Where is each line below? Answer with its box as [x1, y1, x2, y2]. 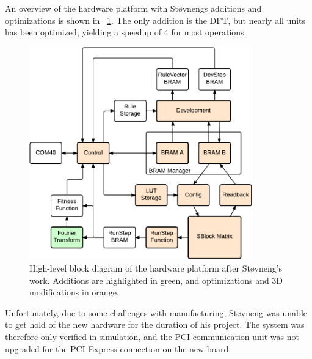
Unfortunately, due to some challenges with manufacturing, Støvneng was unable [5, 306, 308, 319]
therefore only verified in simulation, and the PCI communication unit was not [5, 330, 299, 342]
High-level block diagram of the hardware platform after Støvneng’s [29, 261, 283, 274]
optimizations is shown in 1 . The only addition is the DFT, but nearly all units [5, 13, 306, 26]
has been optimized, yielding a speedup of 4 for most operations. [5, 26, 247, 39]
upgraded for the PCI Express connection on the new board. [5, 342, 231, 355]
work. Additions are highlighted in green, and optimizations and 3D [29, 273, 283, 286]
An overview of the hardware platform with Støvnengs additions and [5, 2, 262, 14]
